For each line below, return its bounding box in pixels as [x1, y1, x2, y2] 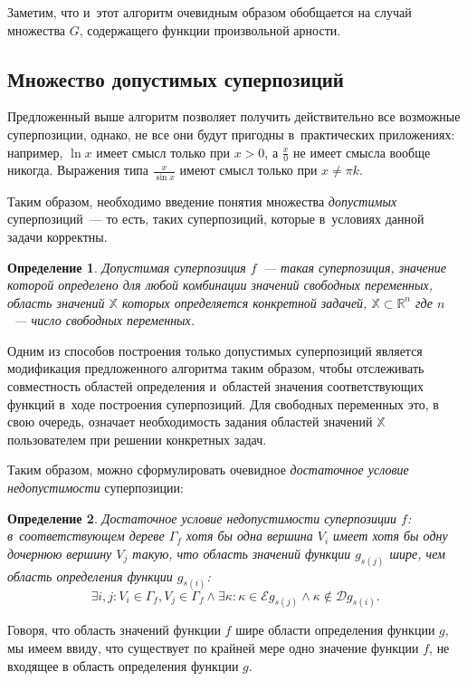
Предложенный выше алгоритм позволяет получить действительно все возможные [7, 107, 461, 126]
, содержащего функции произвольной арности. [79, 20, 341, 39]
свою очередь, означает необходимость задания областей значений [7, 412, 373, 431]
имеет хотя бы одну [333, 526, 448, 545]
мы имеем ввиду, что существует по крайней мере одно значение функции [7, 638, 419, 657]
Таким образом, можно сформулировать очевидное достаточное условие [7, 460, 409, 479]
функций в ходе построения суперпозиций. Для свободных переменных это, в [7, 394, 439, 413]
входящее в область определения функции [7, 656, 239, 675]
